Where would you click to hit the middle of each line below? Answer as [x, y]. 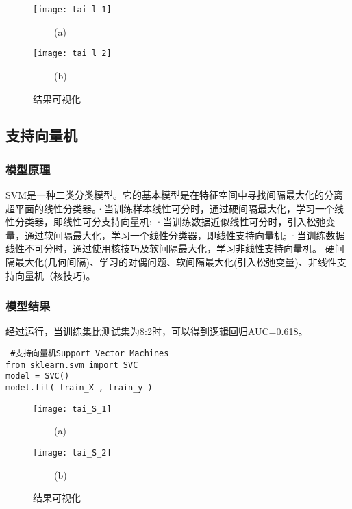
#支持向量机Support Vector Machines [90, 354]
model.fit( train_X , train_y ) [79, 388]
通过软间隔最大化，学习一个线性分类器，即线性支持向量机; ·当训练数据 [185, 235]
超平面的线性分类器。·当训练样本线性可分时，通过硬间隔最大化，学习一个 [170, 208]
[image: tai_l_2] [72, 54]
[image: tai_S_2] [72, 452]
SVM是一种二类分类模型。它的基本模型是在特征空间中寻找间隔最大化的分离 [175, 195]
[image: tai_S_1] [72, 409]
